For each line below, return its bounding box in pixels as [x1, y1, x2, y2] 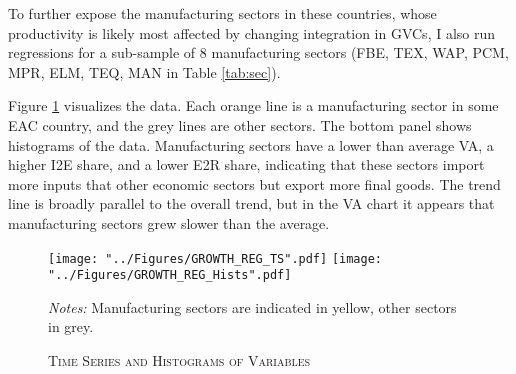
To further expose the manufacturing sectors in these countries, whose [8, 3, 437, 23]
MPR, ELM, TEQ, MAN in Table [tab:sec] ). [8, 61, 281, 82]
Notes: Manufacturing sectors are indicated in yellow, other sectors [48, 296, 457, 317]
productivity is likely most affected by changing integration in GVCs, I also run [8, 22, 496, 43]
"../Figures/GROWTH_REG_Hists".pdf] [48, 268, 292, 283]
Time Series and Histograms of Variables [48, 350, 311, 371]
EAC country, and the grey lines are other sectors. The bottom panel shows [8, 114, 472, 135]
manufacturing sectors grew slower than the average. [8, 212, 330, 233]
